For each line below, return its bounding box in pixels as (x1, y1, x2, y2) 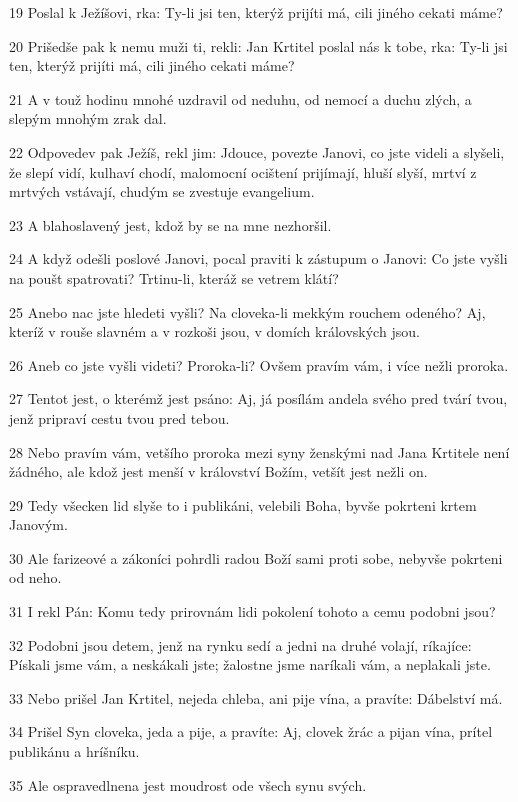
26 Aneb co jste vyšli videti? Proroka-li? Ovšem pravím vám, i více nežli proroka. (9, 354, 509, 375)
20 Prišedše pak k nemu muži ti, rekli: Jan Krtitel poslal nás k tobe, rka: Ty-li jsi (9, 35, 508, 56)
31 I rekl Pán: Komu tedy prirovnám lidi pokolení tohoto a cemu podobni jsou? (9, 601, 496, 622)
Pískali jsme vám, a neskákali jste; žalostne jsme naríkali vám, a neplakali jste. (9, 654, 491, 675)
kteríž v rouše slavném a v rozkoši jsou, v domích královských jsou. (9, 321, 420, 342)
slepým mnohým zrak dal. (9, 108, 167, 129)
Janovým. (9, 514, 68, 535)
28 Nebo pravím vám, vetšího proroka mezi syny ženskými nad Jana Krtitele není (9, 441, 510, 462)
